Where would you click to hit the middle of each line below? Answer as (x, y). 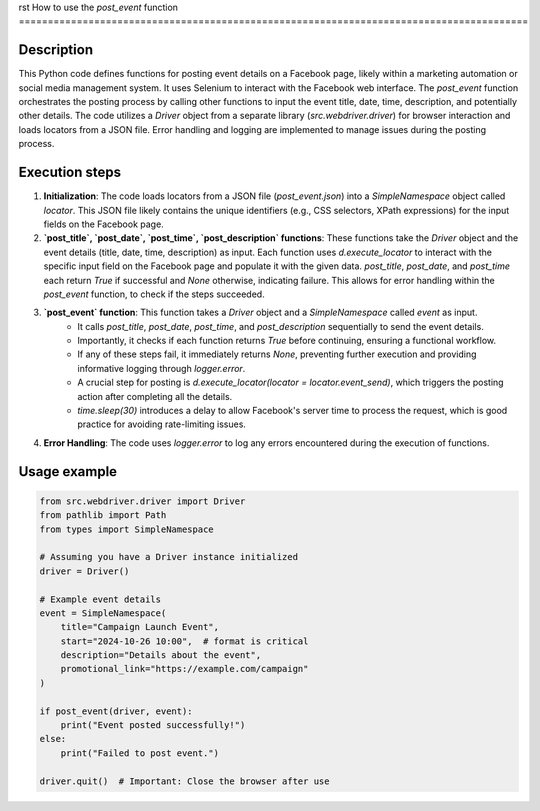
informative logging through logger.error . (161, 368)
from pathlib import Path (103, 515)
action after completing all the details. (155, 396)
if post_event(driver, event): (116, 711)
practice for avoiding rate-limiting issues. (162, 424)
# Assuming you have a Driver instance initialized (169, 557)
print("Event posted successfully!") (153, 725)
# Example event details (100, 599)
